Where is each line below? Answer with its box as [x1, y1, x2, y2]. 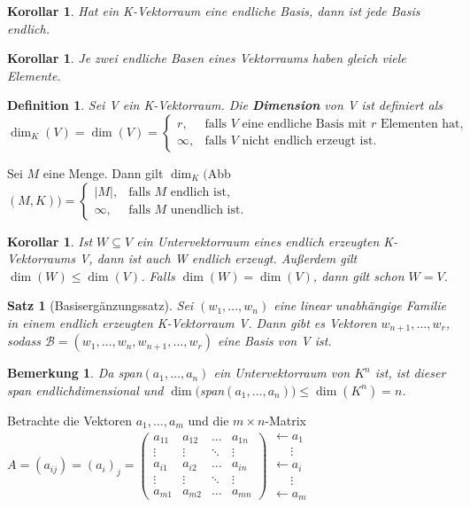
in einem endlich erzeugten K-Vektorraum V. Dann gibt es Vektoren [7, 313, 377, 331]
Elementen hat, [380, 118, 464, 131]
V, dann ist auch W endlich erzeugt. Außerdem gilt [79, 249, 358, 268]
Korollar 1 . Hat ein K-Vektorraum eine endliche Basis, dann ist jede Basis [7, 2, 420, 19]
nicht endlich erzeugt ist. [242, 135, 377, 148]
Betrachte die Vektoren [7, 410, 133, 429]
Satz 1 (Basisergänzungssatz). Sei [7, 296, 194, 315]
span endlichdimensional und [7, 380, 164, 399]
